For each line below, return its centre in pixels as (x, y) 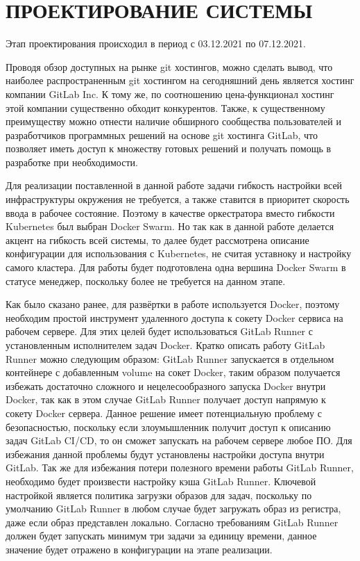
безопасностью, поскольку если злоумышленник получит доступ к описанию (168, 426)
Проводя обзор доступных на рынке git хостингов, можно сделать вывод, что (169, 66)
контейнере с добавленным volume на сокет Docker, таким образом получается (173, 372)
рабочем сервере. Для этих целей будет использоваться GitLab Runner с (159, 331)
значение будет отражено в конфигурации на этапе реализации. (139, 549)
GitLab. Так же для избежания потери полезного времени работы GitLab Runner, (180, 467)
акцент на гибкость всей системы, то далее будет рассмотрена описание (157, 239)
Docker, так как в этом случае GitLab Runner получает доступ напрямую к (166, 399)
